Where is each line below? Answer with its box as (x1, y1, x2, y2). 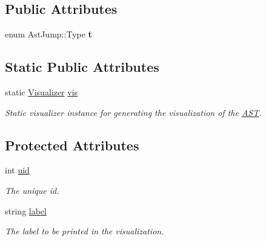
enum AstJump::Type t (5, 28, 92, 40)
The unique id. (5, 184, 59, 196)
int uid (5, 164, 30, 176)
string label (5, 204, 47, 217)
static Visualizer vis (5, 86, 78, 98)
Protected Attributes (5, 135, 139, 154)
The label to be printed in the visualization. (5, 225, 164, 237)
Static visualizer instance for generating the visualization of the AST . (5, 106, 262, 118)
